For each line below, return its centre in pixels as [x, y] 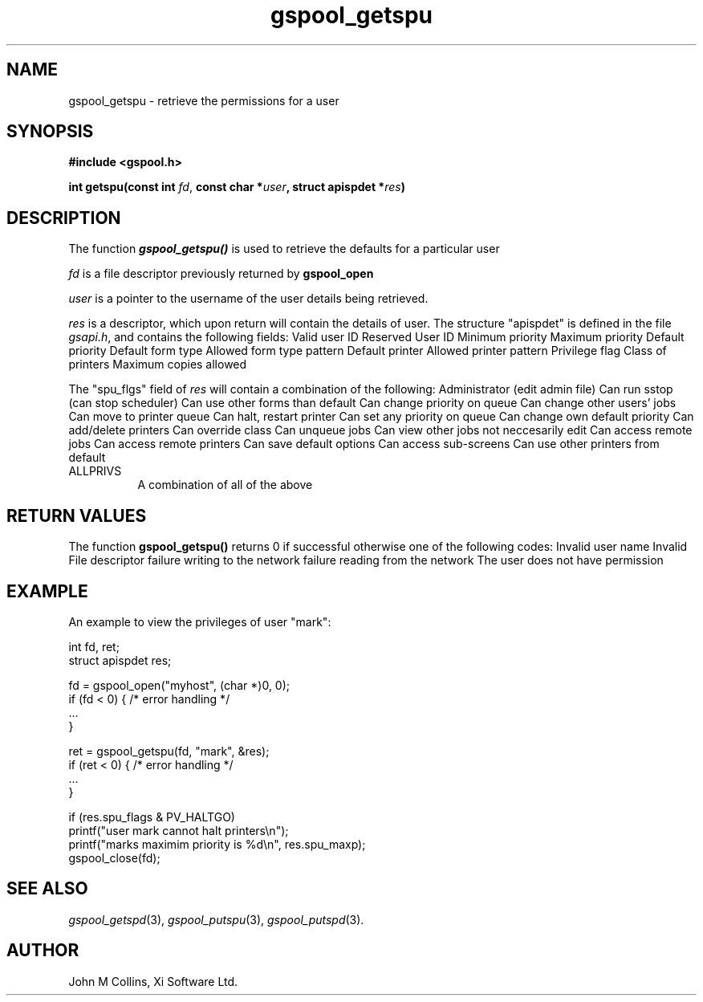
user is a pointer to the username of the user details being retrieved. [248, 299]
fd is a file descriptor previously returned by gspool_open [221, 274]
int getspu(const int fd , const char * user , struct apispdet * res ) [237, 187]
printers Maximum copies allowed [158, 365]
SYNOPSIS [50, 132]
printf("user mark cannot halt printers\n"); [179, 830]
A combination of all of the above [225, 485]
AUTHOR [43, 951]
